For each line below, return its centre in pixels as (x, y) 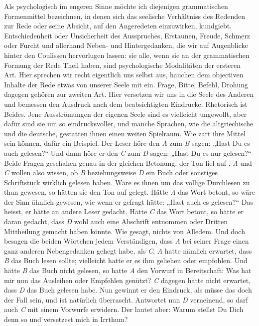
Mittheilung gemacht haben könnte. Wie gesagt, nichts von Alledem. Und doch (125, 231)
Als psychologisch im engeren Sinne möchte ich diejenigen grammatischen (116, 6)
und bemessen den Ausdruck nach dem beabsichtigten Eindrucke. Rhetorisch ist (126, 104)
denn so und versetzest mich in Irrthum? (66, 319)
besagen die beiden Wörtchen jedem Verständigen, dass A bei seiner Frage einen (127, 241)
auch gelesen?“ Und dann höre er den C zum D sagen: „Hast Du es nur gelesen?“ (128, 153)
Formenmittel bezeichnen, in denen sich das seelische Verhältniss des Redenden (125, 16)
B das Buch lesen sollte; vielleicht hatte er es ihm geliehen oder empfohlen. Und (126, 260)
